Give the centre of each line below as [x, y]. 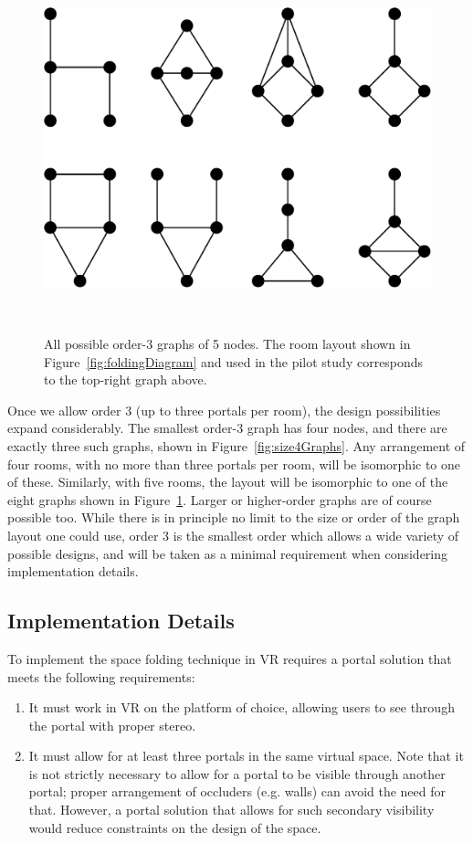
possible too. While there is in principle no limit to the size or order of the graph [234, 517]
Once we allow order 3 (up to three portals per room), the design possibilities [224, 410]
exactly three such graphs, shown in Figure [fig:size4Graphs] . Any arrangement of [236, 445]
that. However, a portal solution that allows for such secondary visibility [231, 810]
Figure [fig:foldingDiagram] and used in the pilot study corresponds [234, 361]
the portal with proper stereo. [112, 725]
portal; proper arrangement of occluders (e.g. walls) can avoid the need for [237, 791]
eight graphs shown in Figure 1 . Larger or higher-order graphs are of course [220, 499]
